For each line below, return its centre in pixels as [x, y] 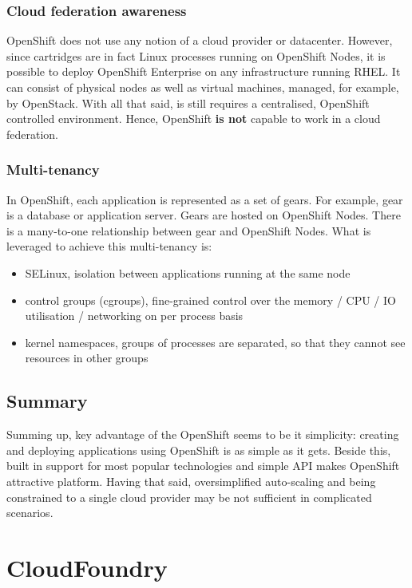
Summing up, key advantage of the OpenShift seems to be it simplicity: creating [203, 434]
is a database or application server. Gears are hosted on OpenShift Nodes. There [204, 215]
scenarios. [30, 513]
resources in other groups [87, 358]
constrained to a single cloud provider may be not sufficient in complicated [189, 497]
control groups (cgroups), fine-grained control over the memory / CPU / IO [210, 300]
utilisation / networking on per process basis [134, 316]
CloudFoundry [87, 567]
